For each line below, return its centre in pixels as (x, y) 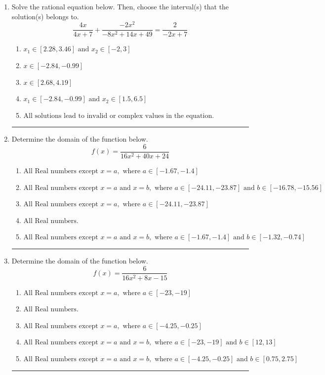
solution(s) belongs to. (45, 16)
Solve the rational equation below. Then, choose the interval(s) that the (120, 6)
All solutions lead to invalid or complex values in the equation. (119, 116)
